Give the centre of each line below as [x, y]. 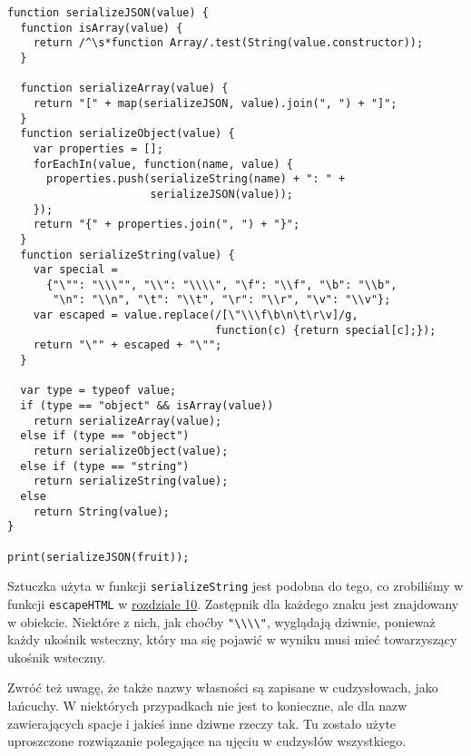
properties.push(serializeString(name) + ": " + [196, 179]
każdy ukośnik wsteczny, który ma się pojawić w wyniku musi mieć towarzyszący [232, 639]
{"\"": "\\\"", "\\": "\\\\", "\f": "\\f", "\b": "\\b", [221, 285]
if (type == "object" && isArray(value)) [147, 406]
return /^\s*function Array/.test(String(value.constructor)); [228, 43]
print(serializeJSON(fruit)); [98, 557]
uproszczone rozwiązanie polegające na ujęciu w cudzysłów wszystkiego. [207, 741]
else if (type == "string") [105, 466]
